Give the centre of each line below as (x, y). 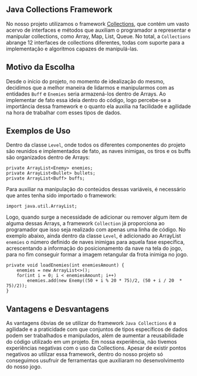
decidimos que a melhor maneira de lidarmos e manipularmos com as (90, 87)
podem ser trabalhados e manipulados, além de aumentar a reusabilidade (95, 336)
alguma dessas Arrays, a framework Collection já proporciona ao (86, 223)
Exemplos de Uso (38, 131)
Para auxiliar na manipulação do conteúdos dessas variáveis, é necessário (96, 189)
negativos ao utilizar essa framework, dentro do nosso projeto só (84, 354)
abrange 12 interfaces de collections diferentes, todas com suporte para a (95, 42)
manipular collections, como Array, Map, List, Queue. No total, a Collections (98, 36)
